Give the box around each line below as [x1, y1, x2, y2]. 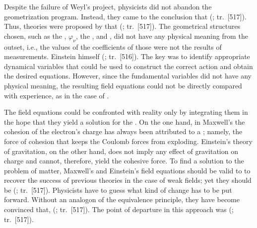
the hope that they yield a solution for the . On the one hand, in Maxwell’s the [4, 116, 245, 127]
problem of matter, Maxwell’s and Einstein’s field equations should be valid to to [4, 165, 251, 175]
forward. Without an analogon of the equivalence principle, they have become [4, 194, 240, 205]
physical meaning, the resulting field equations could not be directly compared [4, 80, 242, 90]
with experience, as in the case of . [4, 90, 109, 100]
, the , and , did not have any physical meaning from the [75, 30, 248, 41]
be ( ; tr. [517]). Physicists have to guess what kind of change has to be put [4, 184, 232, 195]
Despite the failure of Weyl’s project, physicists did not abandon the [4, 1, 212, 11]
